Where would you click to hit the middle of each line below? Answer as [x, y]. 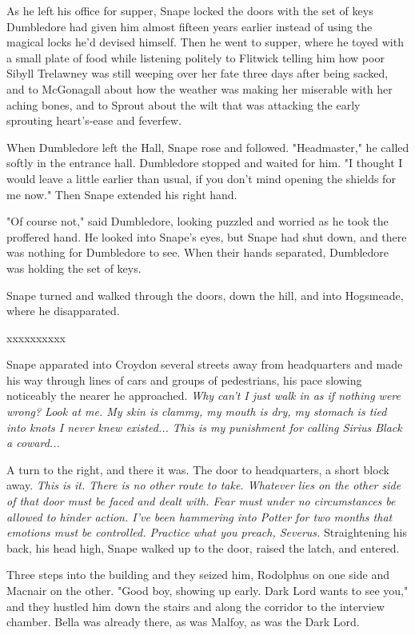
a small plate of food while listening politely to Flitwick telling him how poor [196, 57]
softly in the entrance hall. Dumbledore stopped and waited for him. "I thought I [205, 163]
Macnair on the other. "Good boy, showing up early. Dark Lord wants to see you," [207, 590]
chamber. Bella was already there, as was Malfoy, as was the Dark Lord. [183, 622]
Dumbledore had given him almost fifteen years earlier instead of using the [190, 26]
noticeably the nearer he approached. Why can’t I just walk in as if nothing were [204, 395]
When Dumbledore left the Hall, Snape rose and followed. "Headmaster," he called [208, 147]
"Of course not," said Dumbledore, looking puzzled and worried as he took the [198, 221]
